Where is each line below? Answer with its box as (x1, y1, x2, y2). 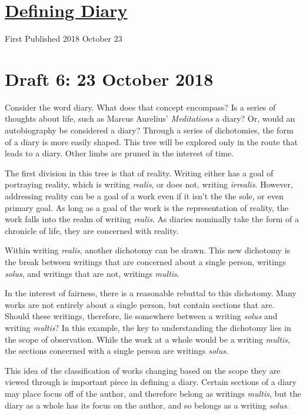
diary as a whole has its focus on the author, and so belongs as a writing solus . (5, 399, 290, 411)
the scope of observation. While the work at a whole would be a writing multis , (5, 333, 290, 345)
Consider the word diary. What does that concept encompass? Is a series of (5, 101, 276, 113)
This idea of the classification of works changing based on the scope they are (5, 364, 281, 376)
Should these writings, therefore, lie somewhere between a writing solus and (5, 310, 278, 322)
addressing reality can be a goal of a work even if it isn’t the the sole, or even (5, 190, 284, 202)
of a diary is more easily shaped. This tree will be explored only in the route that (5, 135, 298, 148)
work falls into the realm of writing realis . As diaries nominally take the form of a (5, 213, 299, 225)
